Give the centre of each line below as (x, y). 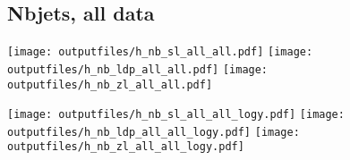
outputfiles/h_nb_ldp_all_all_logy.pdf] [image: (154, 132)
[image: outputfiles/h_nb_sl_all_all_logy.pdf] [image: (176, 115)
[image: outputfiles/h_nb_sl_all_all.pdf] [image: (160, 52)
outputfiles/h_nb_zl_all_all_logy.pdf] (126, 147)
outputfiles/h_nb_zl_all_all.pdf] (110, 84)
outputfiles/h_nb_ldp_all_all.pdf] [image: (138, 69)
